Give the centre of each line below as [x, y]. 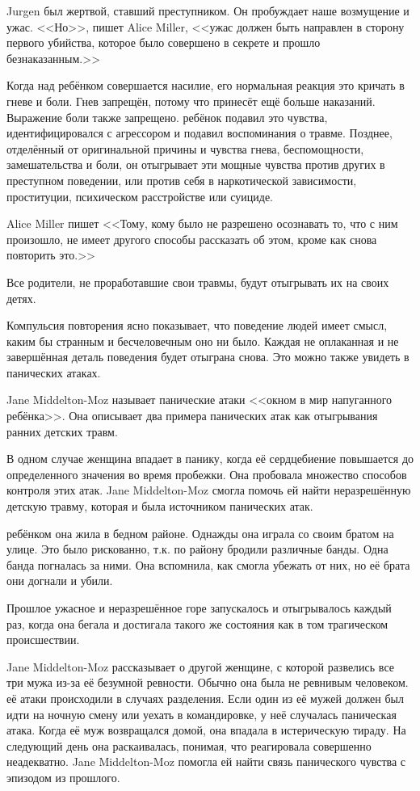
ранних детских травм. [62, 431]
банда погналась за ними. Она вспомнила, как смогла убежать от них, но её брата [208, 564]
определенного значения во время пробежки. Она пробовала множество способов [207, 474]
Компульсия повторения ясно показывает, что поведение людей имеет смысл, [197, 325]
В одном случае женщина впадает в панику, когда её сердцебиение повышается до [210, 459]
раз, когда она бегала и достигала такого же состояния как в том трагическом [197, 623]
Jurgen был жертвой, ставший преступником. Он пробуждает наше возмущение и [208, 11]
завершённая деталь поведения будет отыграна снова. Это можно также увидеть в [208, 357]
